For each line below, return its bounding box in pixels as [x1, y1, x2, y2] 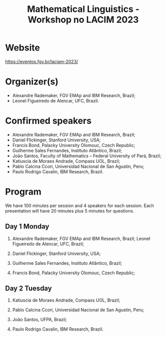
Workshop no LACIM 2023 [28, 14, 139, 25]
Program [5, 186, 42, 197]
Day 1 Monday [5, 223, 50, 231]
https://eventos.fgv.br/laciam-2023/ [5, 58, 78, 64]
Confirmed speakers [5, 115, 92, 126]
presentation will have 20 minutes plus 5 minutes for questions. [5, 208, 135, 214]
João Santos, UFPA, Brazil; [12, 317, 67, 323]
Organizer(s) [5, 76, 58, 88]
